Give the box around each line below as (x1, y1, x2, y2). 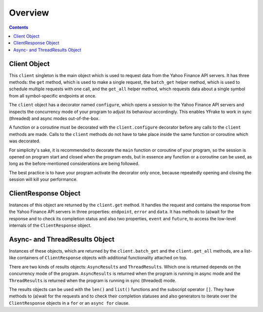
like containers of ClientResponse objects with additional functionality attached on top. (9, 255, 188, 261)
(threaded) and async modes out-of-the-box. (9, 115, 100, 121)
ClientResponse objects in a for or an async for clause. (9, 300, 130, 306)
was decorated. (9, 138, 41, 144)
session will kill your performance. (9, 176, 78, 182)
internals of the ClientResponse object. (9, 222, 92, 229)
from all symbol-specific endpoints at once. (9, 93, 97, 98)
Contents (9, 24, 29, 30)
